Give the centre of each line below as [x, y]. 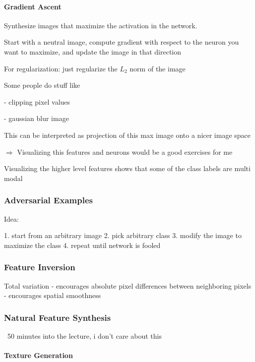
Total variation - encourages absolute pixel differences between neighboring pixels [128, 285]
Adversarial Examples [48, 200]
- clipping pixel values [37, 101]
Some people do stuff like [42, 85]
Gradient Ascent [33, 6]
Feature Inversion [40, 267]
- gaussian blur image [36, 118]
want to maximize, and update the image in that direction [93, 51]
